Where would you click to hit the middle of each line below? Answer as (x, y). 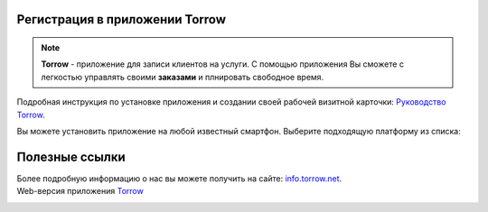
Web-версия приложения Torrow (80, 191)
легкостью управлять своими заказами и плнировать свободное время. (183, 77)
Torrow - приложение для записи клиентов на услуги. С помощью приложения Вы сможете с (222, 64)
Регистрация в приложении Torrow (121, 19)
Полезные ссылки (71, 157)
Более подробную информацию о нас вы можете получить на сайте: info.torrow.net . (179, 178)
